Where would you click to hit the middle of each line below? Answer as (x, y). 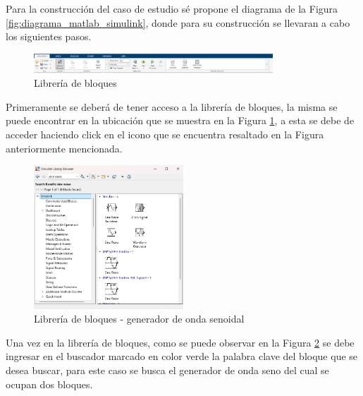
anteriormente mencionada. (64, 148)
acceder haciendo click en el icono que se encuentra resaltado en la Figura (165, 134)
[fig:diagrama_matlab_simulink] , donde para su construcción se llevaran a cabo (178, 22)
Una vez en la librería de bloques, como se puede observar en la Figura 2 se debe (180, 342)
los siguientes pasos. (49, 36)
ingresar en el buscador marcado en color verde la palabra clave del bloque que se (182, 356)
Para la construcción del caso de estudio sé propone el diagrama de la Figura (172, 8)
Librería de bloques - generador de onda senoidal (139, 319)
